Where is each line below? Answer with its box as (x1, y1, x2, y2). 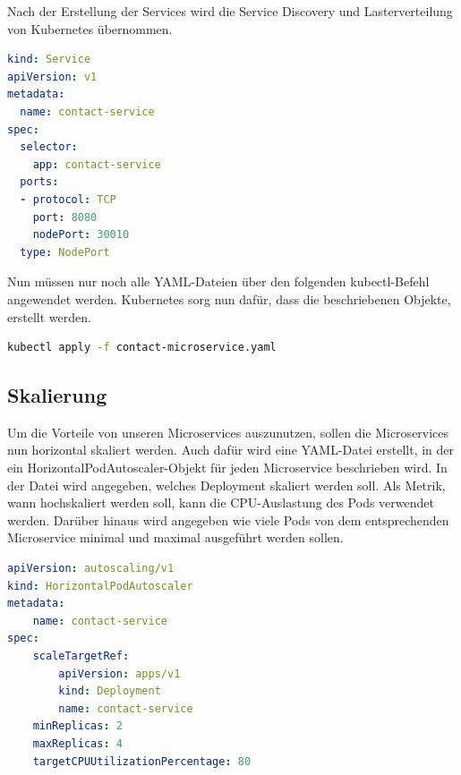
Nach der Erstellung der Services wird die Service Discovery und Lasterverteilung (7, 2, 453, 20)
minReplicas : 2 (32, 720, 123, 733)
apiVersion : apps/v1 (58, 667, 181, 680)
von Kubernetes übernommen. (7, 19, 173, 38)
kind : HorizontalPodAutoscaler (7, 579, 193, 592)
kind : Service (7, 53, 91, 66)
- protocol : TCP (20, 192, 116, 206)
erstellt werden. (7, 307, 91, 326)
